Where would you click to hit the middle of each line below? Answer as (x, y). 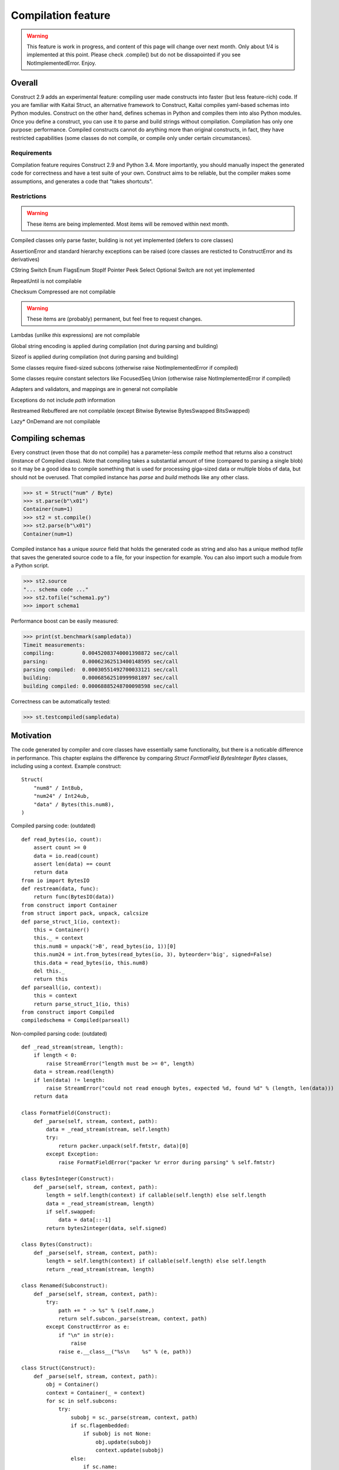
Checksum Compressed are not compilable (63, 292)
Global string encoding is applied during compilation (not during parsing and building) (115, 346)
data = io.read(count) (66, 856)
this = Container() (61, 930)
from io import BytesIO (56, 880)
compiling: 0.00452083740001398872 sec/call (101, 653)
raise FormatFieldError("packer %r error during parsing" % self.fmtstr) (167, 1162)
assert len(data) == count (72, 864)
